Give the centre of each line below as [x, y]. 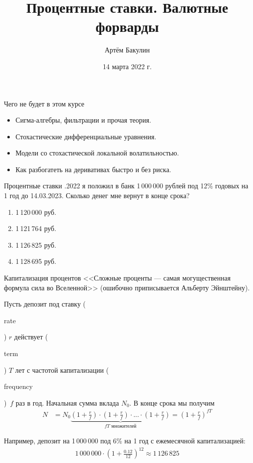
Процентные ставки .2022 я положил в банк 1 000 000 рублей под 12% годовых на [126, 186]
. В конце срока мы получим [172, 402]
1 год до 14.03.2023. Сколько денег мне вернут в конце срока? [97, 195]
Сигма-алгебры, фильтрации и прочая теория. [83, 120]
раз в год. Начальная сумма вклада [67, 402]
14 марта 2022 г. [127, 66]
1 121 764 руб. [36, 228]
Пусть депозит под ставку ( [45, 304]
